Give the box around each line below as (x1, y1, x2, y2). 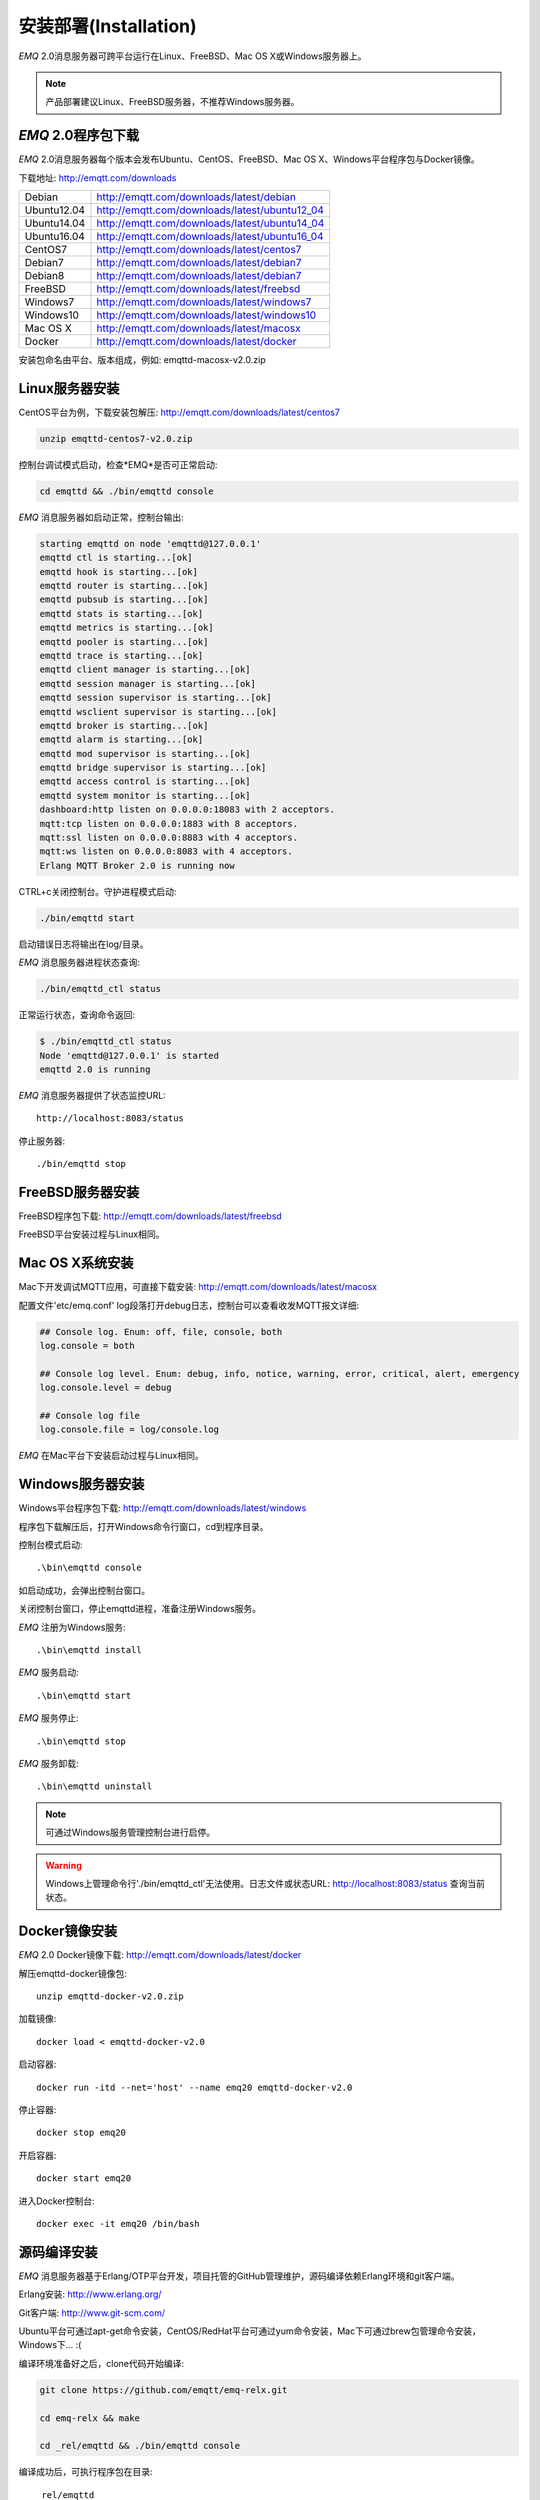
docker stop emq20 (36, 2127, 127, 2139)
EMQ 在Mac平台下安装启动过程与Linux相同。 (18, 1450, 204, 1462)
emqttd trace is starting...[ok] (39, 650, 204, 661)
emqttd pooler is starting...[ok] (39, 636, 209, 647)
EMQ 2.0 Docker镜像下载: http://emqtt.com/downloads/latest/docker (18, 1949, 302, 1961)
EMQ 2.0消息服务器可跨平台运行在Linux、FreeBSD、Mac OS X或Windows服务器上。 (18, 50, 367, 62)
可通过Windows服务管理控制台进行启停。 (45, 1826, 216, 1839)
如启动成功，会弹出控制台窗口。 (18, 1584, 150, 1596)
